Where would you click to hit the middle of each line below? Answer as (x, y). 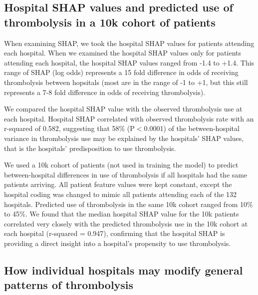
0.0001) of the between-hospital (192, 128)
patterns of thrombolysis (69, 285)
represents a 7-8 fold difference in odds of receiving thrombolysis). (105, 92)
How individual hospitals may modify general (124, 270)
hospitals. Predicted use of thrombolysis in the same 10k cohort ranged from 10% (129, 204)
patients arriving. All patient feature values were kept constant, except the (118, 184)
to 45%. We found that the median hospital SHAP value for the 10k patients (122, 214)
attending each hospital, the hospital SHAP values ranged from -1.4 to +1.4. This (129, 62)
